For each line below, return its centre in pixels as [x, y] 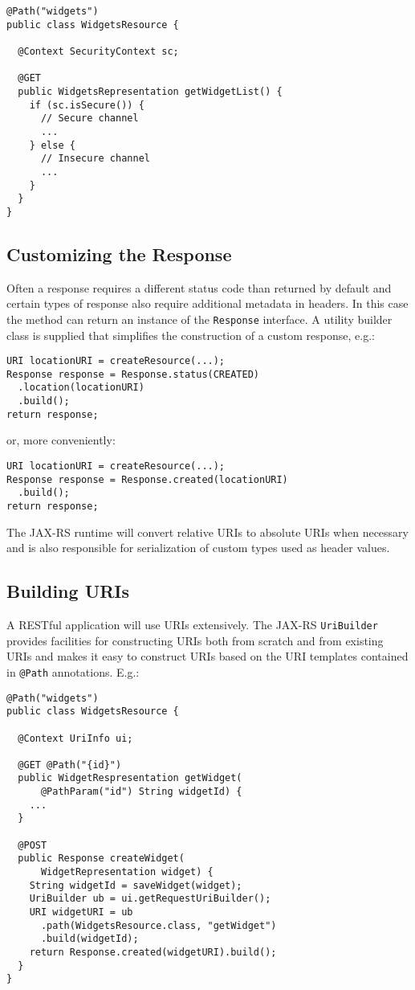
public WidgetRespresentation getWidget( [130, 778]
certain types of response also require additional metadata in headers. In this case [207, 303]
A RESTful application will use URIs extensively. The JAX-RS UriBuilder [192, 625]
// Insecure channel [95, 159]
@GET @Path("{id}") [70, 765]
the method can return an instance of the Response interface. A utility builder [199, 319]
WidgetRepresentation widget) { [127, 872]
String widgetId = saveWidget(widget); [136, 885]
